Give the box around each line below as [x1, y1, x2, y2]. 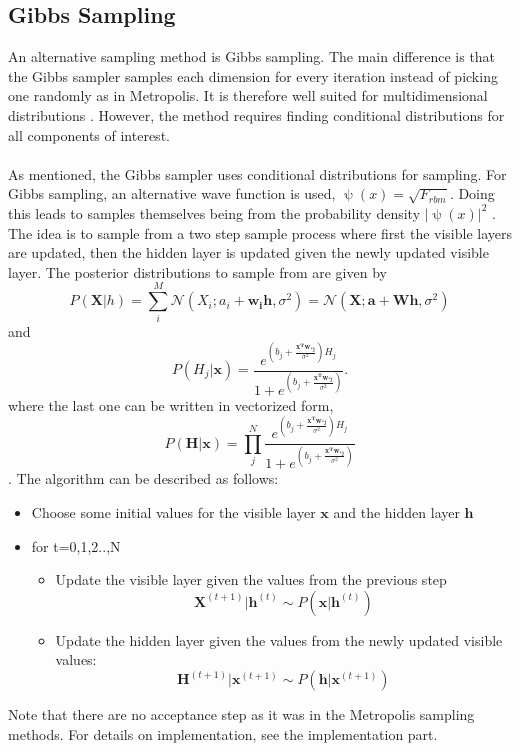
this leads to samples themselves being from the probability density [8, 202, 421, 223]
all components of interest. [8, 124, 170, 145]
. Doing [449, 183, 495, 204]
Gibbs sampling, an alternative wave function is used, [8, 183, 336, 204]
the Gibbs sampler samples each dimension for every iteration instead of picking [8, 65, 498, 86]
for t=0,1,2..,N [31, 535, 121, 556]
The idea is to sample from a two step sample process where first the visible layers [8, 222, 513, 243]
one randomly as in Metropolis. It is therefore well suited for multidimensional [8, 85, 488, 106]
